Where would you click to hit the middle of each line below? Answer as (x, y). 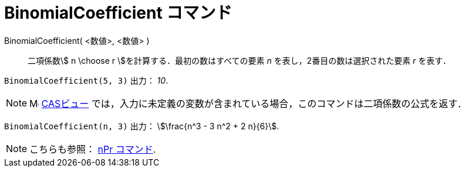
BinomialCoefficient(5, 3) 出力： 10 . (86, 80)
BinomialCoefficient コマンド (118, 13)
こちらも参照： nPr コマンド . (93, 149)
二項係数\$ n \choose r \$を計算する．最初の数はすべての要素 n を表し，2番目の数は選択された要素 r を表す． (239, 60)
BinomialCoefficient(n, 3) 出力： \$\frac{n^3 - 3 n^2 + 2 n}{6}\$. (142, 126)
